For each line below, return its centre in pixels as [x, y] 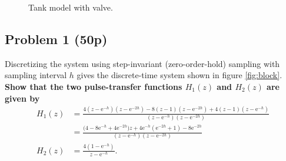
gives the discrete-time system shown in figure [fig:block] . [179, 75]
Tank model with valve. [71, 7]
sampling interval [36, 75]
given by [22, 98]
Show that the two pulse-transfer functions [94, 86]
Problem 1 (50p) [56, 38]
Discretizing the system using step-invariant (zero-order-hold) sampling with [142, 63]
